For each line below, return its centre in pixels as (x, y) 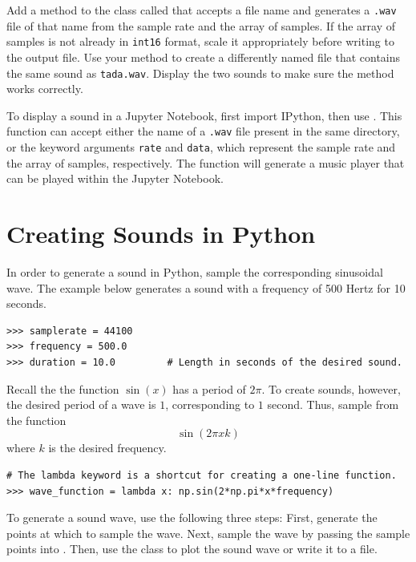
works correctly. (45, 89)
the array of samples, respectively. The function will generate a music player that (206, 162)
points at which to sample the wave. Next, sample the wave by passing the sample (208, 533)
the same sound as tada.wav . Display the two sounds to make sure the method (200, 73)
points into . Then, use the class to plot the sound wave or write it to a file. (192, 549)
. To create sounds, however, (331, 388)
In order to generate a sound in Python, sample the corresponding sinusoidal (195, 271)
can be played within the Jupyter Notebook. (115, 178)
